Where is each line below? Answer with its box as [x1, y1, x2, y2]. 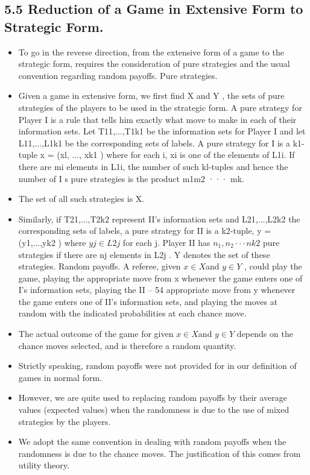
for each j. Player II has [122, 236, 210, 248]
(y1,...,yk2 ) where [18, 236, 86, 248]
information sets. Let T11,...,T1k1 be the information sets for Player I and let [18, 125, 306, 137]
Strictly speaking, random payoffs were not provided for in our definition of [18, 359, 297, 372]
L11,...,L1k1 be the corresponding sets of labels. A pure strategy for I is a [18, 136, 291, 149]
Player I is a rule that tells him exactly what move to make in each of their [18, 113, 297, 125]
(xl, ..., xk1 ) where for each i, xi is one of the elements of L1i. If [57, 148, 295, 161]
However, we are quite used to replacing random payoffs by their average [18, 391, 288, 404]
